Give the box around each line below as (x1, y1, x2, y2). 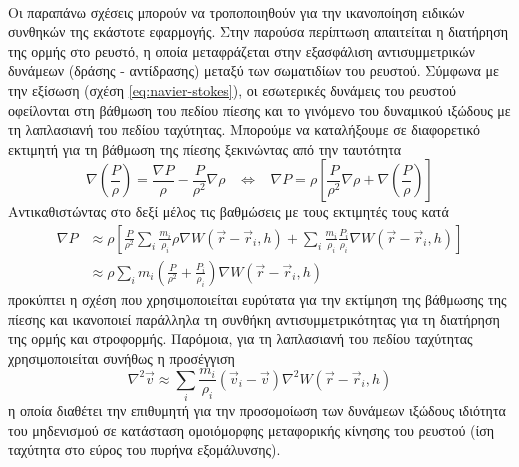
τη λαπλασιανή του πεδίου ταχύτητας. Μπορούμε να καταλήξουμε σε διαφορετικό (8, 119, 481, 140)
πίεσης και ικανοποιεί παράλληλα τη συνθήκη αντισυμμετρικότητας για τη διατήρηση (8, 308, 500, 329)
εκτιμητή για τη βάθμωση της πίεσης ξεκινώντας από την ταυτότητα (8, 138, 402, 159)
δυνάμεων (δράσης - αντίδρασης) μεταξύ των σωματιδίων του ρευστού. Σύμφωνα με (8, 60, 499, 81)
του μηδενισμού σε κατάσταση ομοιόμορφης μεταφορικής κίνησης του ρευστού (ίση (8, 419, 495, 440)
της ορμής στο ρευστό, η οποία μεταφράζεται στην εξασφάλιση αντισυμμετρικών (8, 40, 475, 61)
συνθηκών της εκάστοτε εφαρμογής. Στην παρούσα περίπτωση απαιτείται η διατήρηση (8, 21, 509, 42)
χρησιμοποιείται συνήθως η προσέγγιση (8, 347, 235, 368)
